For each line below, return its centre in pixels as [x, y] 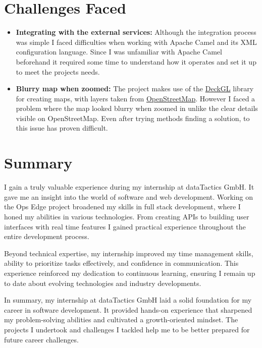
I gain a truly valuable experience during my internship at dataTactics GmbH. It [129, 187]
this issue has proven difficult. [62, 128]
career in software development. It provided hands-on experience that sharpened [128, 309]
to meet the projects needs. [58, 71]
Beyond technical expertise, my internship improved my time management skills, [129, 253]
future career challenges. [41, 339]
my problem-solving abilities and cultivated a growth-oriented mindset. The [121, 320]
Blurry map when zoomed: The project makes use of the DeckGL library [135, 89]
